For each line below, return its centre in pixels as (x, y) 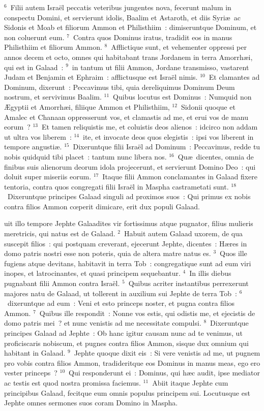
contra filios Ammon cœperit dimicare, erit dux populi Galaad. (102, 206)
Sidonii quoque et (208, 106)
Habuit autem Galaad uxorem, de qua (183, 233)
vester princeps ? (31, 373)
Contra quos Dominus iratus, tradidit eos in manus (153, 37)
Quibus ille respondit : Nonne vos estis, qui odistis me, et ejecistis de (147, 313)
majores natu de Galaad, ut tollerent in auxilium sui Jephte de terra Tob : (121, 293)
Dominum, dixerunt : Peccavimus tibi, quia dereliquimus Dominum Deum (120, 87)
